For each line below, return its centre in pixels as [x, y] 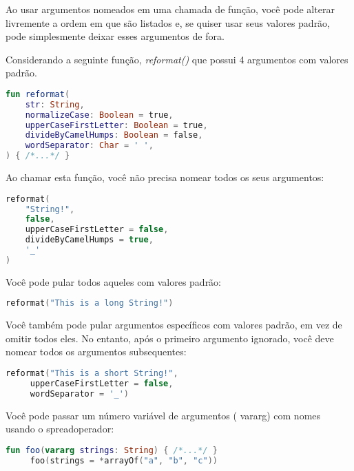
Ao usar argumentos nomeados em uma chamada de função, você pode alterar [170, 9]
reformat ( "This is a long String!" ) [90, 303]
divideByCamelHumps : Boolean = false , [114, 135]
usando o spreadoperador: [60, 429]
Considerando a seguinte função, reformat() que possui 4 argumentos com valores [177, 59]
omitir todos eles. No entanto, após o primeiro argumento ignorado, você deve [170, 338]
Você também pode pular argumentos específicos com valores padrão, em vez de [174, 325]
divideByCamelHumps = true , [89, 240]
